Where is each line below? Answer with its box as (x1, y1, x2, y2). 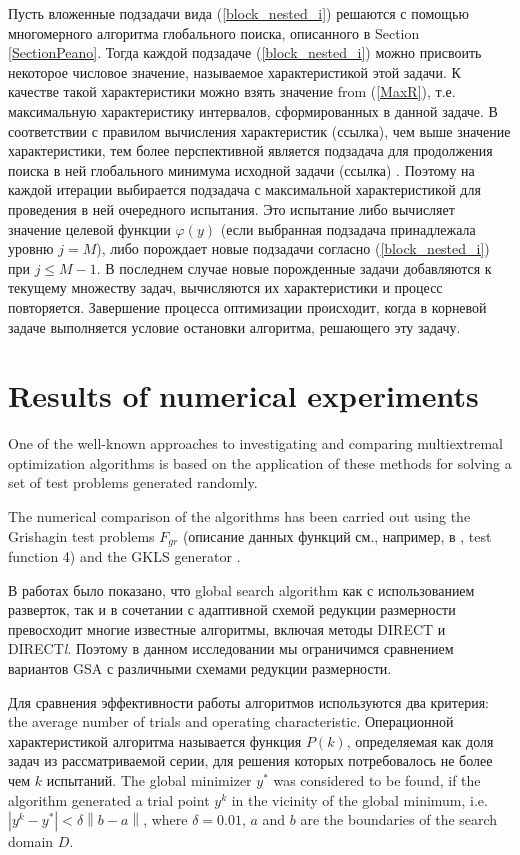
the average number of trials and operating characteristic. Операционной (8, 711, 454, 732)
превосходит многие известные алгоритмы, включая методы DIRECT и (8, 618, 446, 639)
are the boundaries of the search (300, 809, 498, 830)
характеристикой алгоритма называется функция (8, 730, 302, 751)
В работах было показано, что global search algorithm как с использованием (8, 579, 475, 600)
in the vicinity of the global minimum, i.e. (231, 789, 488, 810)
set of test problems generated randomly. (8, 472, 258, 493)
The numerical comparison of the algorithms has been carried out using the (8, 506, 471, 526)
